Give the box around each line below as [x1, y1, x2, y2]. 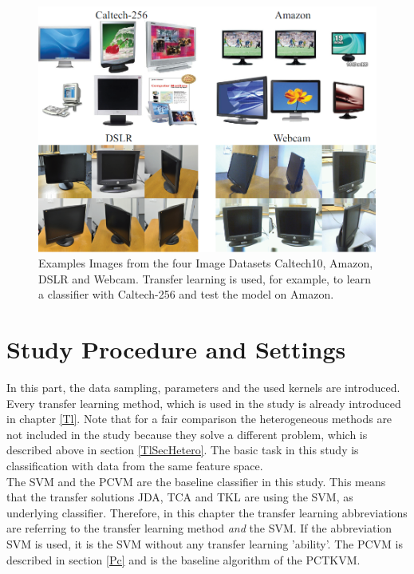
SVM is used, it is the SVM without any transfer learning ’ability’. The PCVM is [6, 536, 403, 552]
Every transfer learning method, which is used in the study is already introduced [6, 394, 401, 411]
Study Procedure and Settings [6, 333, 346, 366]
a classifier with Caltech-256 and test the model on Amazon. [38, 286, 334, 303]
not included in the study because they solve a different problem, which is [6, 426, 368, 442]
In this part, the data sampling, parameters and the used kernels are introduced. [6, 379, 400, 396]
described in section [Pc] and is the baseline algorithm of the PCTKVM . [6, 551, 361, 568]
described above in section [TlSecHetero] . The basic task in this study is [6, 441, 359, 458]
